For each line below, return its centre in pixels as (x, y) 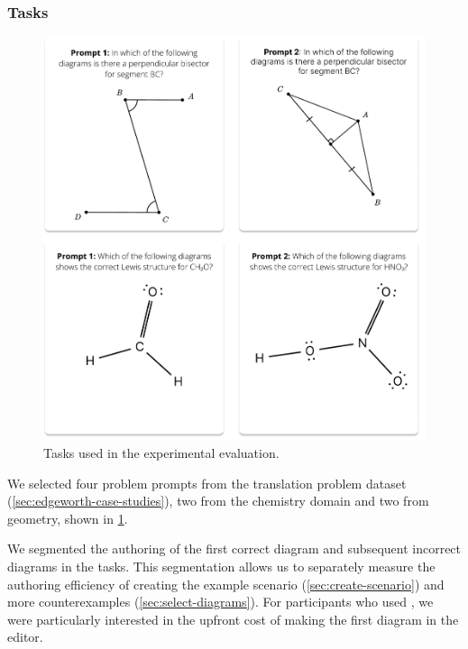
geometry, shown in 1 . (68, 518)
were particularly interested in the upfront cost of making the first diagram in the (233, 619)
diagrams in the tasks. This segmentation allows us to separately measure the (221, 566)
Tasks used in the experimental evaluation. (161, 452)
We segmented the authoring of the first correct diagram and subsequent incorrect (234, 548)
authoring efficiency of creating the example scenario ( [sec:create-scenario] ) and (226, 584)
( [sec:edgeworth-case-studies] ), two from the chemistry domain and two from (218, 501)
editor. (25, 637)
